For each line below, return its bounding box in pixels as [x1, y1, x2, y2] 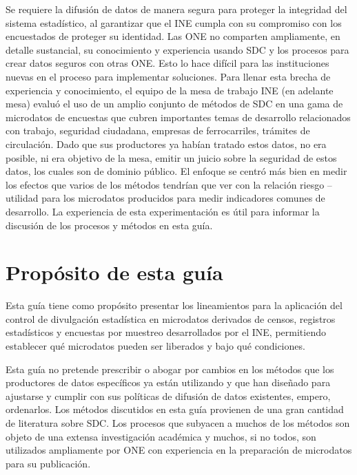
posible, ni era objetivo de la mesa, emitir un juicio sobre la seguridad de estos [6, 150, 337, 165]
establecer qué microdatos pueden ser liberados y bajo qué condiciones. [6, 339, 305, 352]
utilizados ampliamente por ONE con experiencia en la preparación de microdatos [6, 443, 352, 457]
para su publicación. [6, 456, 91, 470]
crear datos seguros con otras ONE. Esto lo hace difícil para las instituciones [6, 56, 329, 70]
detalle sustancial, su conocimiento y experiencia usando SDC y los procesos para [6, 42, 349, 56]
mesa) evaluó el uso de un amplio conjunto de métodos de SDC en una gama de [6, 96, 343, 111]
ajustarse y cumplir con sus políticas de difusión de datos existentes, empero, [6, 388, 331, 403]
